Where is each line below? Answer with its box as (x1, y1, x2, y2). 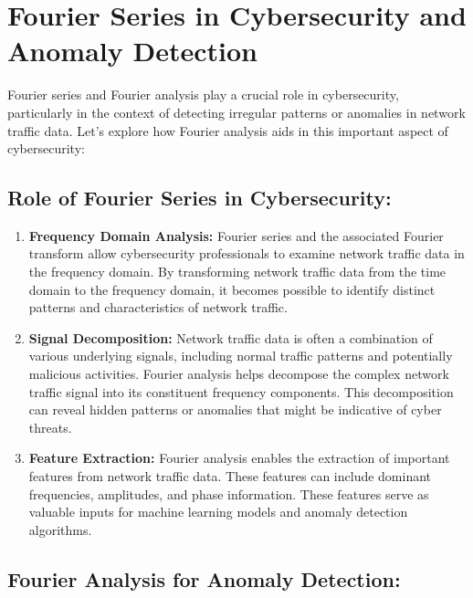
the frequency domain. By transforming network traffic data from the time (28, 262, 447, 281)
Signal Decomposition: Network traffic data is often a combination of (28, 328, 433, 347)
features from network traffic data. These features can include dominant (28, 467, 432, 486)
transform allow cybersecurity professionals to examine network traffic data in (28, 244, 465, 263)
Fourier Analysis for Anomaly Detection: (7, 564, 401, 593)
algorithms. (28, 519, 92, 539)
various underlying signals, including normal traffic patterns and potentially (28, 346, 453, 365)
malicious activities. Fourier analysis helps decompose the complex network (28, 364, 449, 383)
